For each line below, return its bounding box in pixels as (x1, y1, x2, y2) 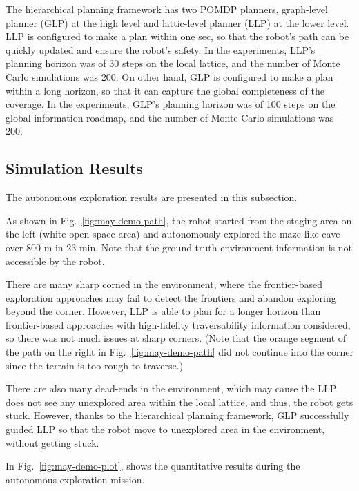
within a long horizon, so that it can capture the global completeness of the (6, 83, 324, 97)
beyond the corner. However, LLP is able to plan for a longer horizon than (6, 304, 321, 318)
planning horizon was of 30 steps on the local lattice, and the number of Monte (6, 56, 340, 70)
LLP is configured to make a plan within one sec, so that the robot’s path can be (6, 29, 349, 44)
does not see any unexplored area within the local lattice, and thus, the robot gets (6, 394, 353, 409)
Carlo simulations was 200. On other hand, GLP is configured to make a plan (6, 69, 333, 84)
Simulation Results (6, 157, 143, 179)
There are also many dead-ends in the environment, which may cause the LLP (6, 381, 337, 396)
